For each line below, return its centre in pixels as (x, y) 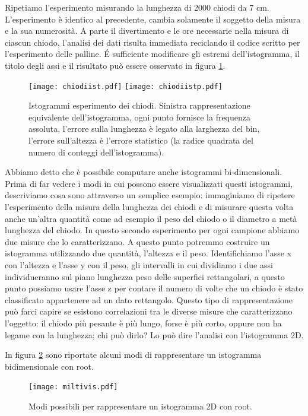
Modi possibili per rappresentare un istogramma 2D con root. (140, 406)
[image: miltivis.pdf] (73, 387)
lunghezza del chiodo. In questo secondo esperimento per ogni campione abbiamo (152, 230)
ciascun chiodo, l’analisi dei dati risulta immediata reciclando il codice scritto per (153, 42)
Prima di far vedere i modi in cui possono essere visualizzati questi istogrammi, (149, 183)
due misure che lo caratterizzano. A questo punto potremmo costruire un (137, 241)
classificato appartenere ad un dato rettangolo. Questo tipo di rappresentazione (149, 299)
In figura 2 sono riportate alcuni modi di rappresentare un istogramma (133, 355)
